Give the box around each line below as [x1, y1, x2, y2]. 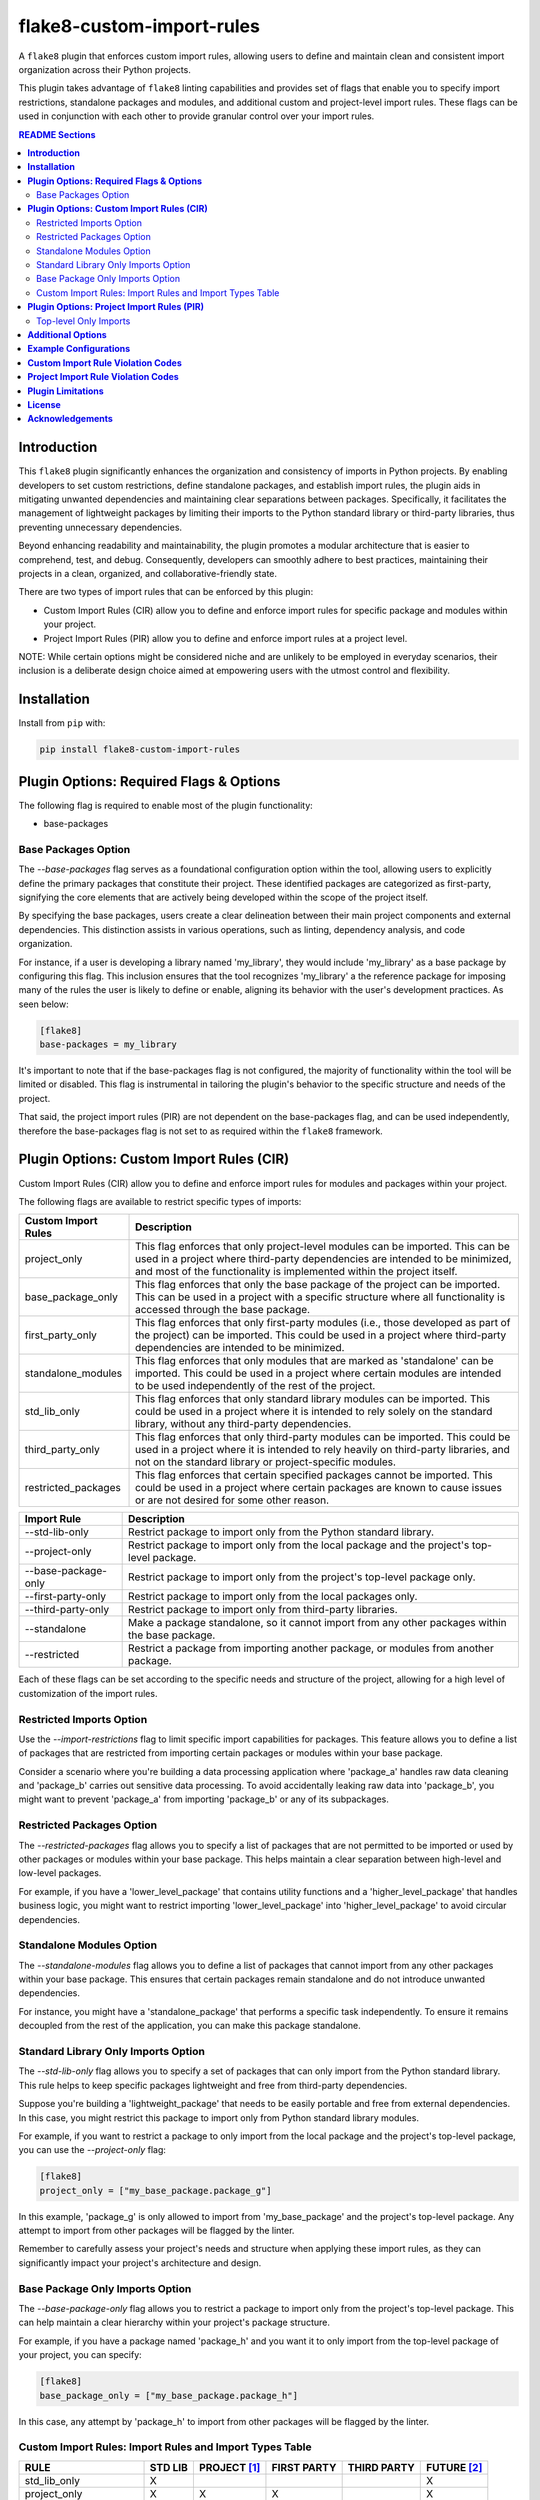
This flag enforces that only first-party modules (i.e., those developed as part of [135, 1316, 511, 1330]
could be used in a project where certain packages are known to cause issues [135, 1481, 502, 1495]
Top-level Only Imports [36, 315, 131, 327]
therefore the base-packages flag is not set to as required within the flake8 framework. [18, 1125, 384, 1137]
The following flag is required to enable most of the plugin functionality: [18, 799, 314, 811]
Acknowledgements [27, 413, 114, 425]
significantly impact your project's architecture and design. [18, 2256, 262, 2269]
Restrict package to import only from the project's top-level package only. [128, 1570, 476, 1584]
